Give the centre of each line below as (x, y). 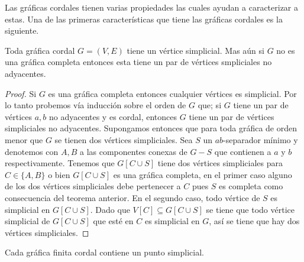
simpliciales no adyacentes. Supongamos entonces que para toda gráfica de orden (151, 128)
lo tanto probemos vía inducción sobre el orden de (96, 105)
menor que (24, 139)
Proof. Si (21, 93)
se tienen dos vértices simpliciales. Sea (124, 139)
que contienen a (243, 151)
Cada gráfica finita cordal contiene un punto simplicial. (104, 252)
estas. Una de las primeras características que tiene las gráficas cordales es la (144, 19)
